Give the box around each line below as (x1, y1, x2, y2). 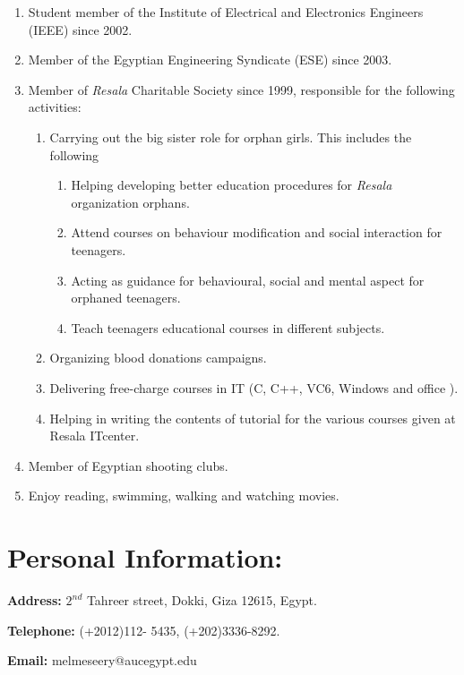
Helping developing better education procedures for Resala (71, 175, 392, 194)
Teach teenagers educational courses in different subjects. (71, 318, 385, 337)
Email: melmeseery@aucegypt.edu (7, 651, 197, 670)
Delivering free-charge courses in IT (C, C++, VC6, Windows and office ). (49, 378, 459, 397)
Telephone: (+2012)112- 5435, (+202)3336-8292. (7, 620, 280, 639)
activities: (28, 98, 82, 116)
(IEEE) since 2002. (28, 20, 133, 38)
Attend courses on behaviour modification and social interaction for (71, 223, 443, 242)
